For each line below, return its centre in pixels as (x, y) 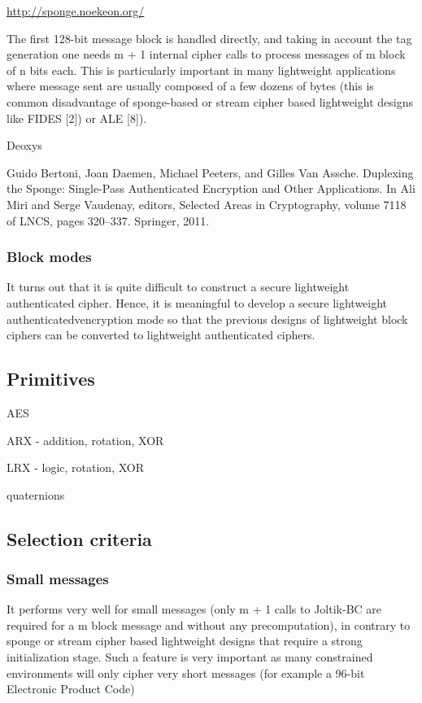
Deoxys (24, 145)
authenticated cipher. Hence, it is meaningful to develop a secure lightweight (197, 302)
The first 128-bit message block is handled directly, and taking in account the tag (209, 38)
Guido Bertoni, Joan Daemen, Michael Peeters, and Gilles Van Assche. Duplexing (210, 172)
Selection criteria (79, 538)
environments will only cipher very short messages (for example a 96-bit (186, 672)
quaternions (36, 494)
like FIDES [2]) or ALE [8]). (77, 118)
